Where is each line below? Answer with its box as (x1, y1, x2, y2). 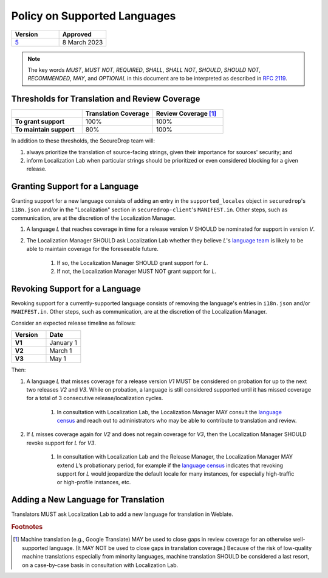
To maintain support (15, 125, 75, 134)
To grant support (15, 118, 65, 126)
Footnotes (11, 523, 43, 531)
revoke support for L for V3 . (26, 439, 97, 446)
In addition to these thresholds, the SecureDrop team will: (11, 137, 155, 144)
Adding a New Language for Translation (11, 495, 165, 505)
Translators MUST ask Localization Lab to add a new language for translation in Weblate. (11, 510, 234, 518)
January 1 (49, 339, 77, 347)
